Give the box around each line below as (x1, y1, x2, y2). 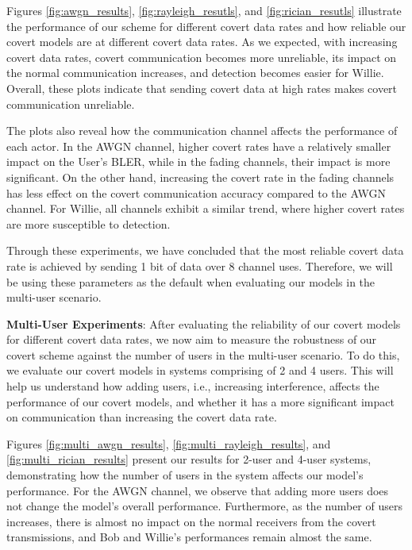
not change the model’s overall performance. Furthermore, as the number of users (6, 498, 402, 514)
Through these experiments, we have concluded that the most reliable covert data (6, 242, 404, 259)
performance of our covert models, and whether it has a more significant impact (6, 393, 395, 410)
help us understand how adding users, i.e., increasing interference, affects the (6, 378, 379, 394)
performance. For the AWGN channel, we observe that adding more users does (6, 482, 389, 498)
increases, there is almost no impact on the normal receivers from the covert (6, 513, 376, 529)
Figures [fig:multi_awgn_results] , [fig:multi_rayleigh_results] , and (6, 435, 331, 452)
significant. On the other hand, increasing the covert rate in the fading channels (6, 168, 395, 185)
